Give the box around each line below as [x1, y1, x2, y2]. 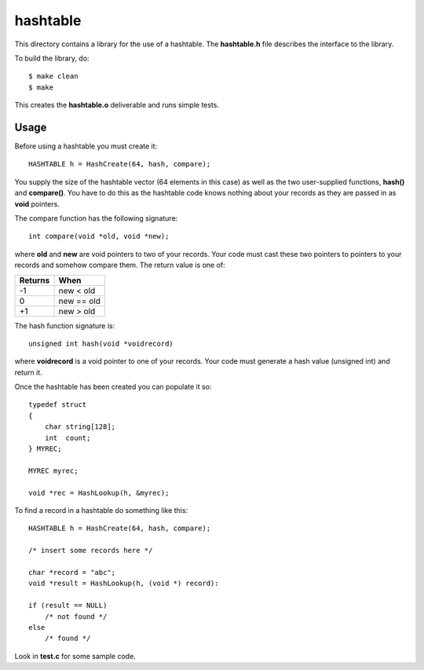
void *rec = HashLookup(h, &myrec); [28, 488, 170, 497]
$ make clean [28, 71, 79, 81]
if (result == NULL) [28, 601, 108, 610]
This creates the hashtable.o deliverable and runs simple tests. [14, 101, 220, 110]
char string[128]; [44, 423, 116, 431]
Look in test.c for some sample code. [14, 651, 137, 661]
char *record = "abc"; [28, 568, 116, 577]
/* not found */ [44, 612, 108, 621]
